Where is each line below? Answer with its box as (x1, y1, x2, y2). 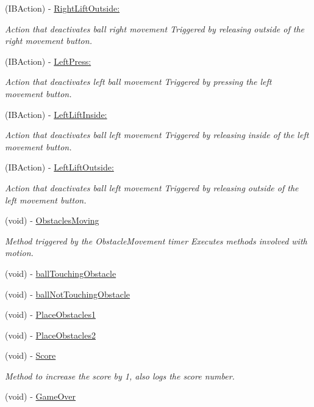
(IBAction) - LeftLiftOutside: (5, 161, 114, 174)
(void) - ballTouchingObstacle (5, 266, 116, 279)
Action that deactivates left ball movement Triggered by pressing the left (5, 75, 272, 88)
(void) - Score (5, 349, 56, 362)
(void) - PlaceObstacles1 (5, 308, 96, 321)
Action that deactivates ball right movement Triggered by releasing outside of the (5, 22, 304, 35)
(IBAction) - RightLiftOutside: (5, 2, 120, 14)
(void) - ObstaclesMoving (5, 214, 99, 227)
